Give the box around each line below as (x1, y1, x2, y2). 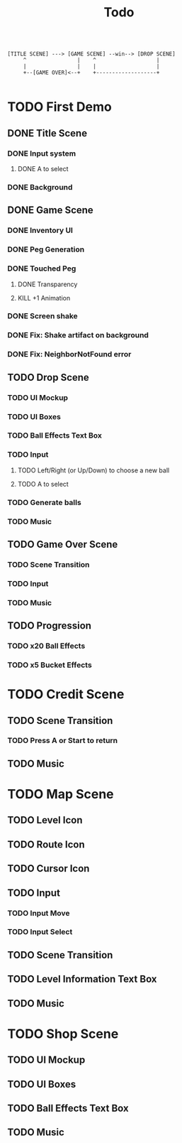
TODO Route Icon (7, 838, 85, 850)
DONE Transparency (17, 280, 78, 288)
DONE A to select (17, 165, 69, 173)
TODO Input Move (7, 908, 70, 918)
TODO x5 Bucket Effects (7, 660, 92, 670)
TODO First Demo (7, 99, 112, 115)
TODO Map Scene (7, 786, 115, 803)
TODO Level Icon (7, 814, 83, 826)
